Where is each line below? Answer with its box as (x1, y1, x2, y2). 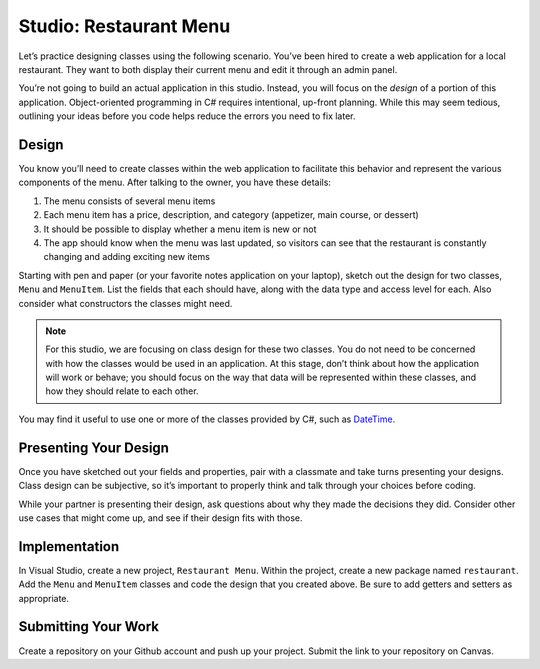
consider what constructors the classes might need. (18, 297, 233, 309)
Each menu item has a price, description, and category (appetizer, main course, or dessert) (43, 209, 419, 221)
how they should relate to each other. (45, 385, 199, 397)
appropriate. (18, 592, 70, 604)
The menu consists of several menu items (43, 195, 216, 207)
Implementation (18, 538, 120, 555)
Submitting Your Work (18, 618, 160, 635)
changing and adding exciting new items (43, 251, 210, 263)
